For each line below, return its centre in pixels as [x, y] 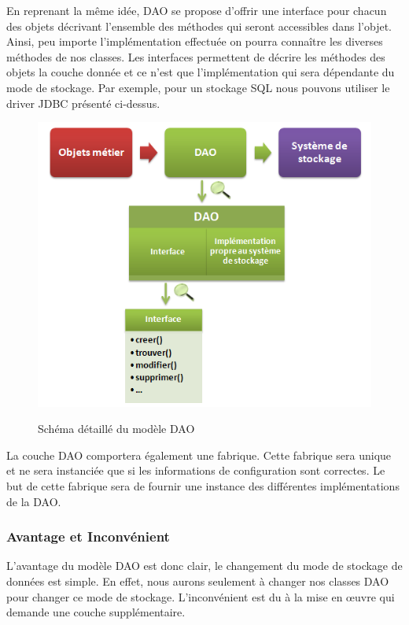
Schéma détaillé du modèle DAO [116, 429]
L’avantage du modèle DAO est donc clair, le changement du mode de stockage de [204, 566]
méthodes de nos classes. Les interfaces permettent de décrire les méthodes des [196, 56]
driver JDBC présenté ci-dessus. [83, 103]
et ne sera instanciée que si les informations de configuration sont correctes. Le [196, 470]
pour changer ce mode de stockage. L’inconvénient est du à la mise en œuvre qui [201, 596]
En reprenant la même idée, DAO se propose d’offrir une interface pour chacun [197, 10]
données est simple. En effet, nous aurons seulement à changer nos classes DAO [198, 581]
